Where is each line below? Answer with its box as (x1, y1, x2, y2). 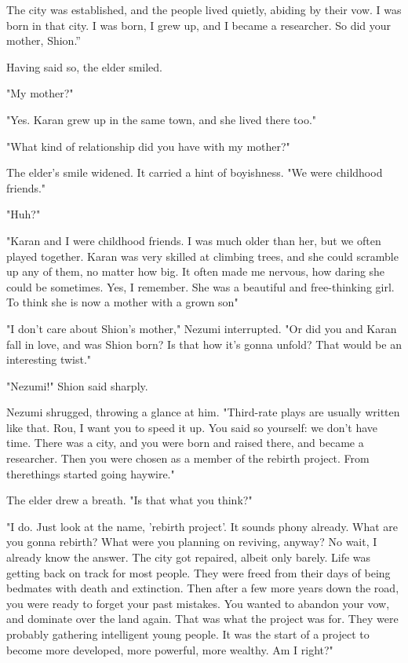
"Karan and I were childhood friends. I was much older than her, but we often (6, 232, 381, 248)
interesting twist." (6, 351, 92, 368)
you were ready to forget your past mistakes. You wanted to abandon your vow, (6, 595, 390, 611)
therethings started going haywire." (6, 465, 175, 482)
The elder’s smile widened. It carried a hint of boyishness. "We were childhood (6, 164, 383, 181)
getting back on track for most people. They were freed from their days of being (6, 564, 391, 581)
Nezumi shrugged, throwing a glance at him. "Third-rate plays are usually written (6, 404, 400, 420)
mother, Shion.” (6, 32, 81, 49)
